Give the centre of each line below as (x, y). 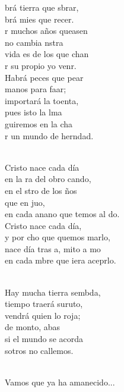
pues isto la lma (34, 112)
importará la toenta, (42, 100)
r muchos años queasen (46, 31)
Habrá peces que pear (44, 77)
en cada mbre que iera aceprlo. (61, 260)
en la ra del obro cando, (48, 179)
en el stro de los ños (41, 190)
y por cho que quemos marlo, (58, 237)
